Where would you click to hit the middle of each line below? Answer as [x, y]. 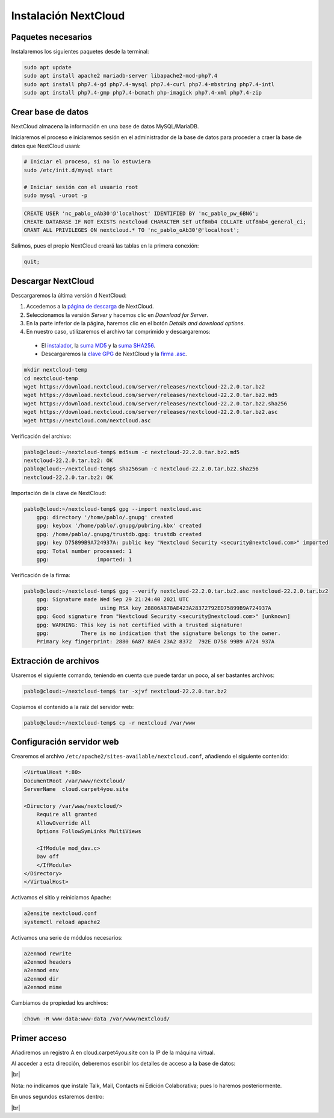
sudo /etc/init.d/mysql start [68, 170]
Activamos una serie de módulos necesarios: [67, 937]
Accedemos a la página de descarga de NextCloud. [90, 307]
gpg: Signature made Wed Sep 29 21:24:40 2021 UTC [113, 600]
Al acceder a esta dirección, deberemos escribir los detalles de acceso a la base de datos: [123, 1064]
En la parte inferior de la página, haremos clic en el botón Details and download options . [135, 323]
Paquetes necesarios [52, 37]
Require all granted [67, 814]
